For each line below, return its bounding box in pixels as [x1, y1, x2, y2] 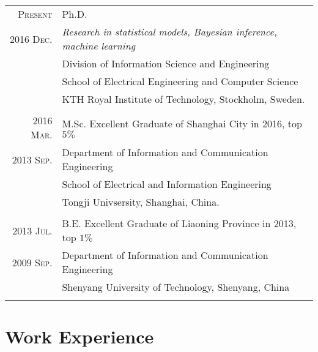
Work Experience [5, 324, 154, 349]
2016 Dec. [10, 31, 53, 46]
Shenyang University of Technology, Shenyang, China [62, 280, 290, 294]
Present [18, 7, 53, 21]
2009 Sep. [12, 255, 53, 269]
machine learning [62, 39, 136, 53]
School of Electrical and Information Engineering [62, 177, 272, 191]
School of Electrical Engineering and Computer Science [62, 74, 298, 88]
